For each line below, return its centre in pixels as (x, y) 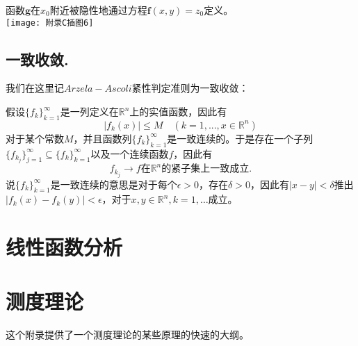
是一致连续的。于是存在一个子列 (240, 138)
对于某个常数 (35, 138)
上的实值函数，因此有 (178, 112)
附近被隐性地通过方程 (98, 10)
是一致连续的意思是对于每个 (114, 184)
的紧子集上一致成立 (205, 169)
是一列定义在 (89, 112)
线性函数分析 (64, 247)
